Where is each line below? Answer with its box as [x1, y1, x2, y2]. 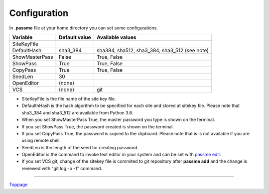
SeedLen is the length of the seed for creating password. [21, 144, 139, 150]
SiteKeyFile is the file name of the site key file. [21, 96, 117, 101]
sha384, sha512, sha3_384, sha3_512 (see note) [96, 47, 209, 54]
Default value [58, 34, 92, 41]
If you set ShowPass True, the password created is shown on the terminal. [21, 123, 174, 129]
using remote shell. [21, 137, 61, 144]
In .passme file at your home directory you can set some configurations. [9, 25, 158, 31]
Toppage [9, 182, 28, 188]
